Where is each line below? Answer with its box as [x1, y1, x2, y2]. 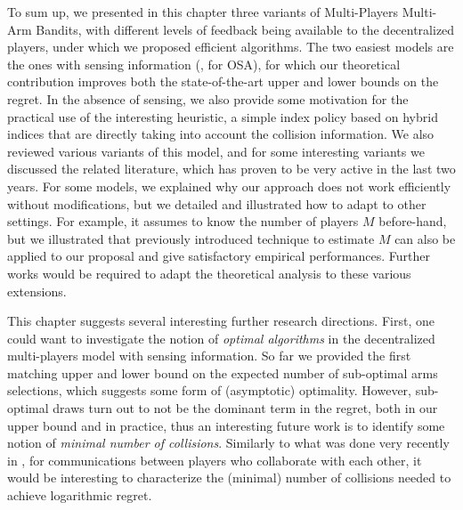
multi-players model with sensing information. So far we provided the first [7, 346, 411, 365]
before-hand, [378, 212, 447, 231]
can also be [394, 229, 456, 247]
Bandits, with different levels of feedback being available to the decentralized [36, 20, 455, 38]
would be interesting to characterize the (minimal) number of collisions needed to [7, 468, 451, 487]
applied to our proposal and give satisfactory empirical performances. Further [7, 247, 430, 265]
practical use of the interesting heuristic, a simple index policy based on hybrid [7, 107, 438, 125]
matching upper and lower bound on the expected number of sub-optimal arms [7, 363, 438, 382]
